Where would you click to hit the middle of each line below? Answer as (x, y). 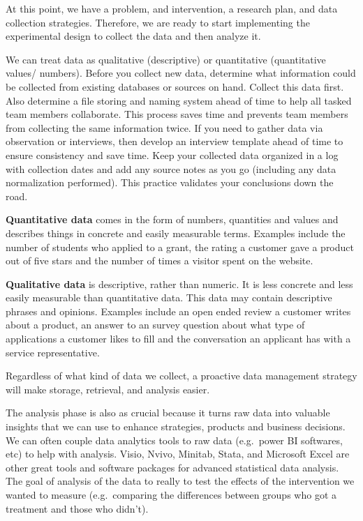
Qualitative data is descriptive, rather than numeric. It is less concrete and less (179, 284)
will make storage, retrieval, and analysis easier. (108, 389)
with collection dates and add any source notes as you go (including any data (171, 168)
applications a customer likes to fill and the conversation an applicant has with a (178, 339)
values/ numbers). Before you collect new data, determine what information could (181, 73)
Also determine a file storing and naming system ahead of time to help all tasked (179, 100)
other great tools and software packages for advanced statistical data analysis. (172, 467)
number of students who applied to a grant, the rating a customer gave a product (180, 247)
